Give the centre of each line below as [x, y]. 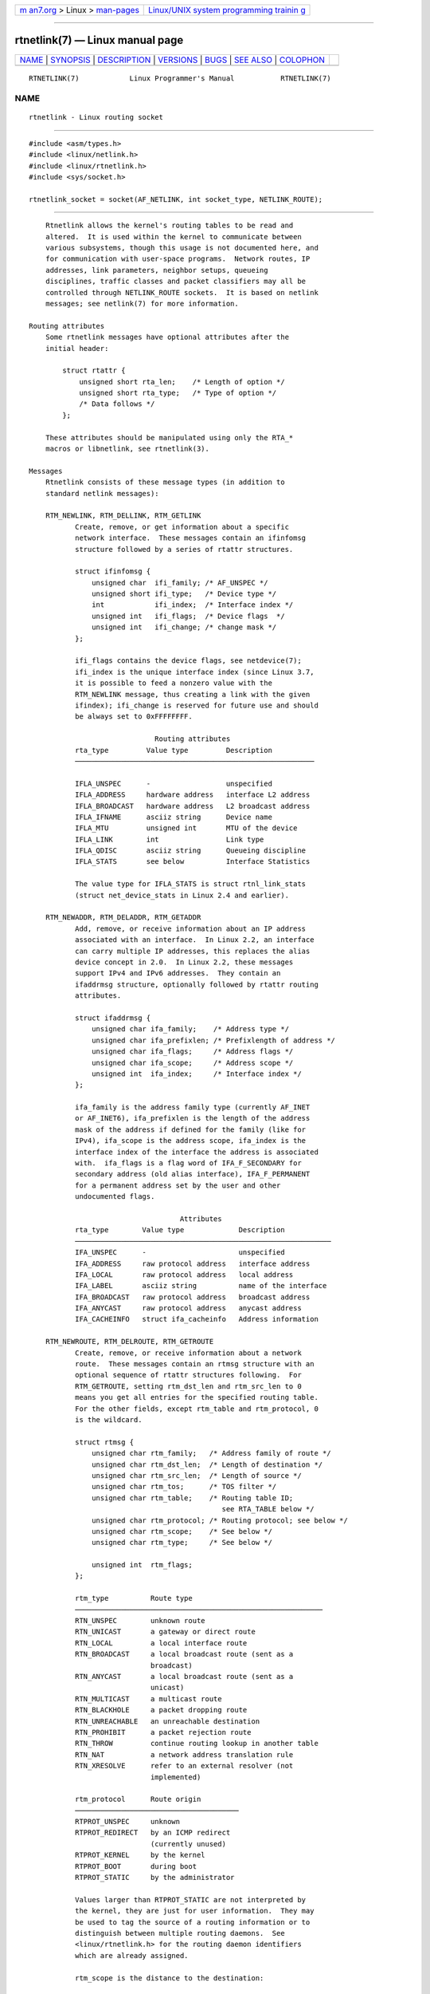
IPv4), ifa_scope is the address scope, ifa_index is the [190, 1141]
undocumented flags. [115, 1197]
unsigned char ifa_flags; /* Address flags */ [193, 1052]
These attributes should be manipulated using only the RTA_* [169, 437]
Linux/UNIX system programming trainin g [227, 10]
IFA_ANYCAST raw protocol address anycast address [188, 1308]
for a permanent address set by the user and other [178, 1185]
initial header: [77, 348]
